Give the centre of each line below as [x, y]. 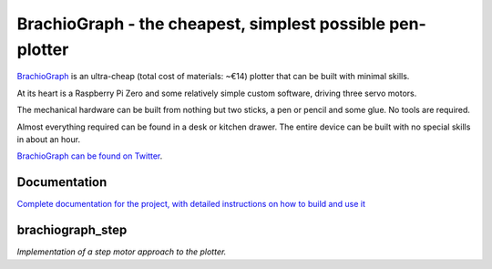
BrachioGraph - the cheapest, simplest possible [201, 24]
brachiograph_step [72, 230]
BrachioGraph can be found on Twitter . [90, 156]
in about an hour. [49, 139]
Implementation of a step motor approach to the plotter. [122, 252]
